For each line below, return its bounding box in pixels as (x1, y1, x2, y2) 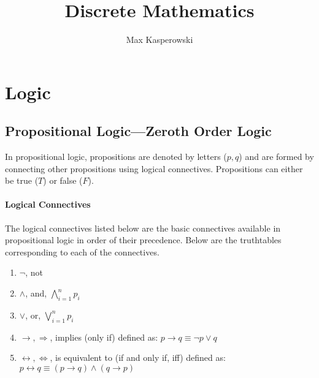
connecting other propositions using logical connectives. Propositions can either (5, 162, 303, 175)
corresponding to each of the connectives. (5, 245, 159, 258)
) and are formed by (239, 150, 314, 163)
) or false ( (43, 174, 83, 187)
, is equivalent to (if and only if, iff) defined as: (50, 351, 226, 364)
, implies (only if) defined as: (50, 330, 158, 343)
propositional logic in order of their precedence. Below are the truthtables (5, 233, 282, 246)
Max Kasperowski (126, 33, 193, 46)
